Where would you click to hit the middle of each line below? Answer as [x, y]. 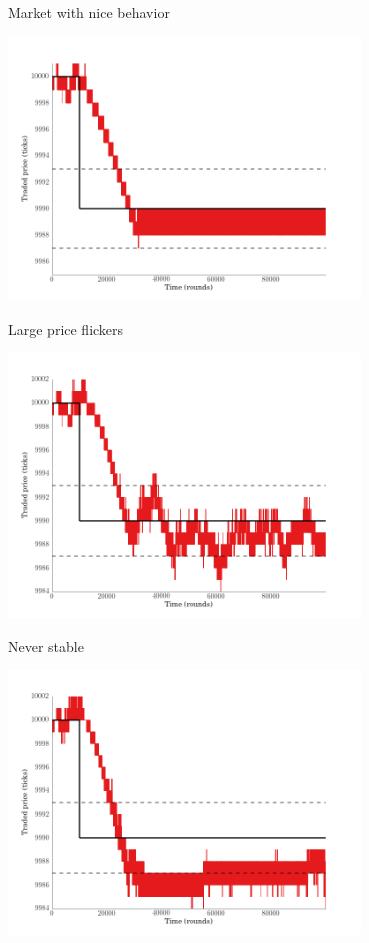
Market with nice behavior [89, 12]
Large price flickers [66, 328]
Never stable [46, 645]
